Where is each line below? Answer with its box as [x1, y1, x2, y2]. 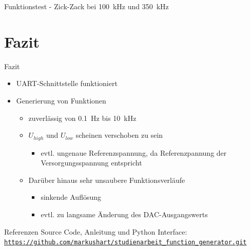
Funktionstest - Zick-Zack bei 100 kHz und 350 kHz [4, 1, 169, 11]
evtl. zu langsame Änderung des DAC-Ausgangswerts [41, 209, 208, 219]
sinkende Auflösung [41, 192, 102, 202]
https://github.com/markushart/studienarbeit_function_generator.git [4, 239, 247, 246]
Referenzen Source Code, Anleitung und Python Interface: [4, 226, 187, 237]
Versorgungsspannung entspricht [41, 157, 142, 168]
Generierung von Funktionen [16, 95, 106, 106]
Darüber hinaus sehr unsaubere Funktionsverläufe [28, 174, 185, 185]
